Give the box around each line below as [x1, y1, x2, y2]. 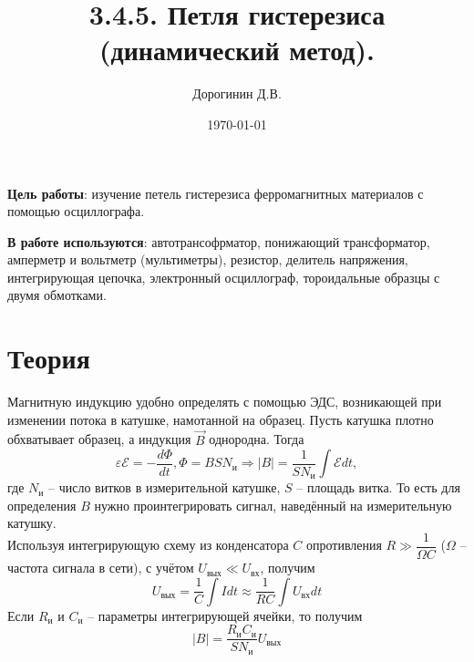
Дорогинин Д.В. [192, 84, 282, 103]
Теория [7, 339, 90, 377]
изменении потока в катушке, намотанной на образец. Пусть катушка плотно [7, 409, 434, 429]
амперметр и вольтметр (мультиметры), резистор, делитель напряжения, [7, 250, 408, 269]
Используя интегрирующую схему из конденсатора [7, 535, 289, 554]
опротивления [305, 535, 382, 554]
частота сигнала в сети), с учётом [7, 558, 194, 577]
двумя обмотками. [7, 285, 107, 305]
